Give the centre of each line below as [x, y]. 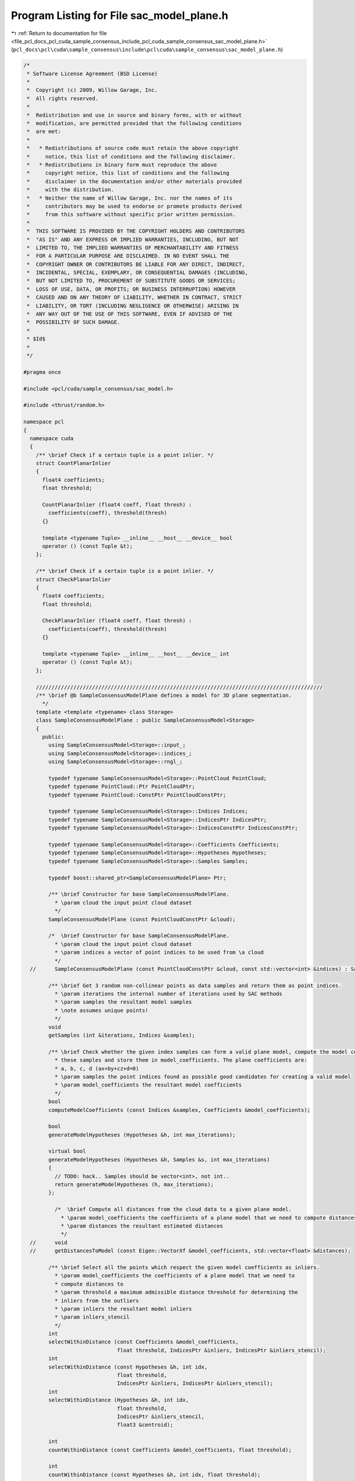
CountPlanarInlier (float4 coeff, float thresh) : [117, 505]
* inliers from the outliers [96, 1301]
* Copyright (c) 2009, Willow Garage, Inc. [92, 90]
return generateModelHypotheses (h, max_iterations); [134, 1185]
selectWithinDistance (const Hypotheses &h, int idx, [128, 1367]
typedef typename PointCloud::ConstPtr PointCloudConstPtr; [137, 795]
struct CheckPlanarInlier [73, 579]
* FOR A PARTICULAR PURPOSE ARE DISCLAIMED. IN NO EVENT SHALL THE [128, 256]
